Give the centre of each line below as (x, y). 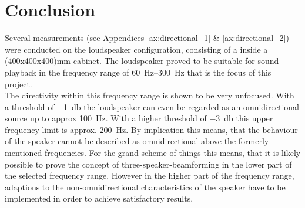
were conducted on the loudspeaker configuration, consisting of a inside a (136, 49)
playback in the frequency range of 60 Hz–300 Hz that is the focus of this (138, 72)
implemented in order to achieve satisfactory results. (99, 198)
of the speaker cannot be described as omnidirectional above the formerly (137, 141)
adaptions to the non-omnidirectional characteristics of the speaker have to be (145, 187)
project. (19, 83)
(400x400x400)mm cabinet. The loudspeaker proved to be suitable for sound (142, 61)
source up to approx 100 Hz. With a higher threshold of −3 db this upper (139, 118)
